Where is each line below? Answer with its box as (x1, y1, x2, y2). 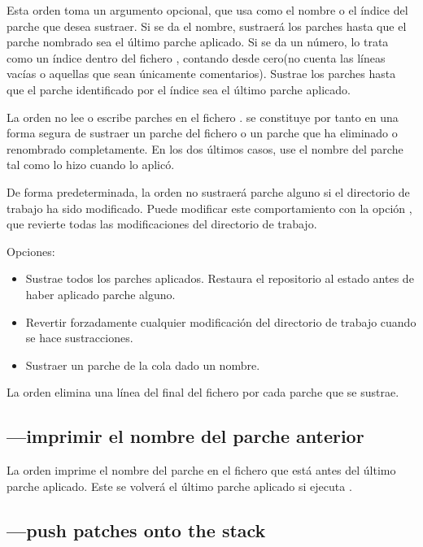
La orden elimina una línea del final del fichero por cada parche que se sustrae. (7, 384, 399, 401)
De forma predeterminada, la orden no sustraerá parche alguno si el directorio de (7, 183, 410, 200)
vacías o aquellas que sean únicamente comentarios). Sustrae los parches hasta (7, 65, 396, 82)
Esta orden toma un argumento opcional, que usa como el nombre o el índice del (7, 2, 408, 18)
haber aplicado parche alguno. (25, 285, 176, 302)
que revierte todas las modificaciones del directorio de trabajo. (7, 215, 317, 232)
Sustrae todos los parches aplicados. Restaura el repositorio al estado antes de (25, 270, 414, 287)
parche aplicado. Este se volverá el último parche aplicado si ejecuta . (7, 477, 352, 494)
